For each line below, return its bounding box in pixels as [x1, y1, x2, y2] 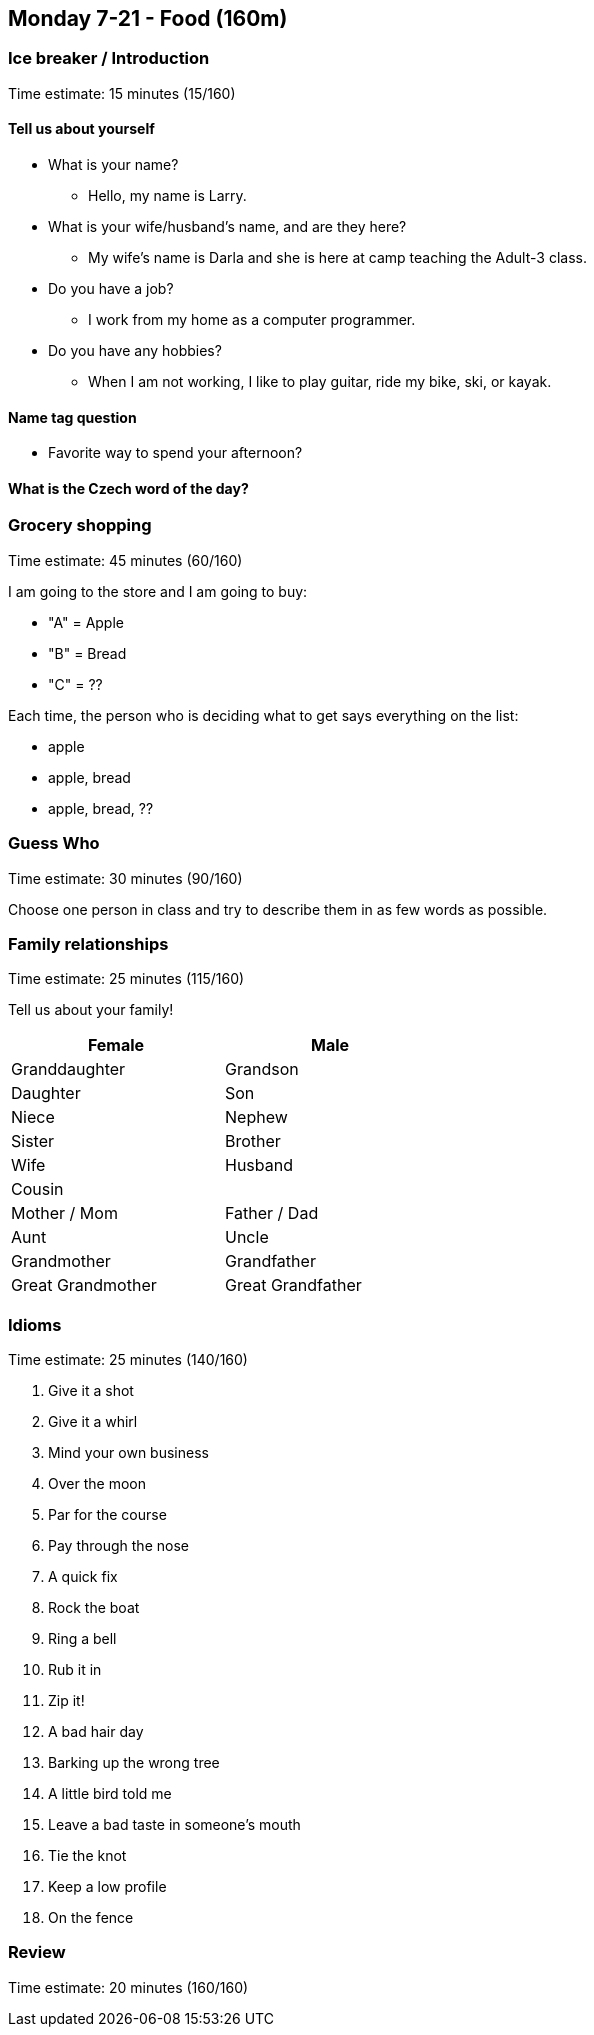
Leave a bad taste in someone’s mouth [48, 1816, 301, 1834]
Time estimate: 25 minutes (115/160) [8, 970, 245, 988]
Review [8, 1942, 66, 1963]
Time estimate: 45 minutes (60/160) [8, 551, 243, 569]
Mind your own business [48, 1444, 209, 1462]
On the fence [48, 1909, 134, 1927]
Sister [11, 1131, 55, 1152]
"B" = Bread [48, 644, 127, 662]
